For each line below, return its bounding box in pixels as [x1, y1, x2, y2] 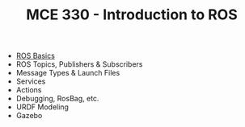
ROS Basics [15, 51, 55, 61]
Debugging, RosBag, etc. [15, 94, 99, 104]
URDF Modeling [15, 102, 69, 112]
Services [15, 76, 46, 86]
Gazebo [15, 111, 43, 121]
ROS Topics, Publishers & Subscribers [15, 59, 143, 69]
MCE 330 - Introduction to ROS [26, 6, 238, 24]
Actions [15, 85, 42, 95]
